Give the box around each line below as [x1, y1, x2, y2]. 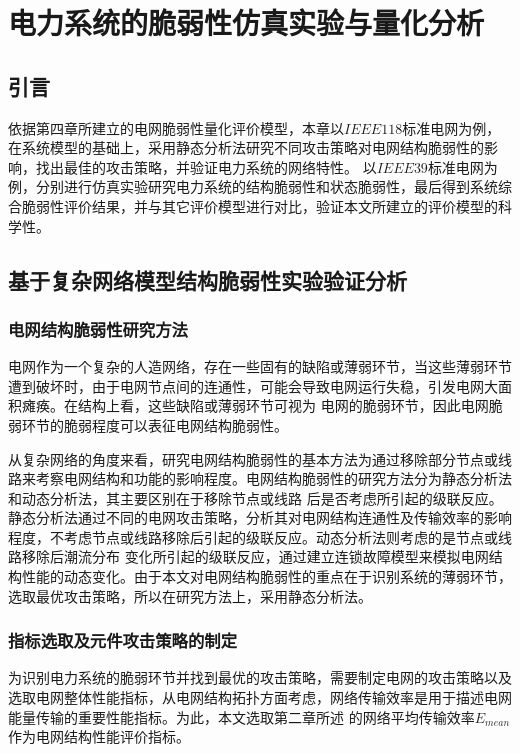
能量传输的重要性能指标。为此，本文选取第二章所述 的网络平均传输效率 [8, 706, 475, 727]
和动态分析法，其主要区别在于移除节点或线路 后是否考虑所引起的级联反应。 [8, 487, 503, 508]
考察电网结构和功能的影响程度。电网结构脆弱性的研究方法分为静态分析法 [35, 468, 512, 489]
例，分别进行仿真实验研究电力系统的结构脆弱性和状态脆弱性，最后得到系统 [8, 176, 498, 197]
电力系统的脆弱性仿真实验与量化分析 [8, 2, 485, 43]
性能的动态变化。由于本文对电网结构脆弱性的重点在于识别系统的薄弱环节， [21, 566, 512, 587]
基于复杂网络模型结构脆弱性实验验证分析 [8, 264, 407, 295]
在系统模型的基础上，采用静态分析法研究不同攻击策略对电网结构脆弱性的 [8, 137, 484, 158]
